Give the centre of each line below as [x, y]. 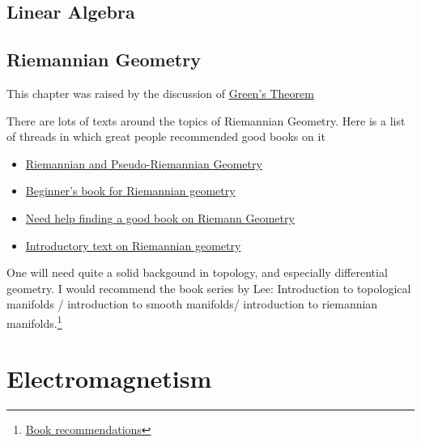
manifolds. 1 [34, 321]
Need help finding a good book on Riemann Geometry [160, 217]
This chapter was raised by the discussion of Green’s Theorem [160, 93]
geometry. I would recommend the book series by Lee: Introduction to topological [209, 288]
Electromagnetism [109, 378]
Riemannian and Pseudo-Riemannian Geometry [144, 163]
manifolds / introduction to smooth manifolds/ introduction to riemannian [192, 304]
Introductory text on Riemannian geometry [133, 245]
